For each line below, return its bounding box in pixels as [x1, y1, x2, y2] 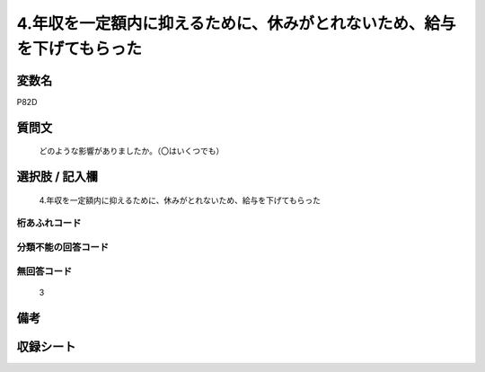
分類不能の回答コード [16, 241, 110, 253]
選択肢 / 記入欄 [16, 169, 99, 184]
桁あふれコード [16, 217, 82, 229]
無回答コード [16, 265, 73, 278]
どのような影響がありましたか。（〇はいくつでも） [39, 146, 225, 156]
